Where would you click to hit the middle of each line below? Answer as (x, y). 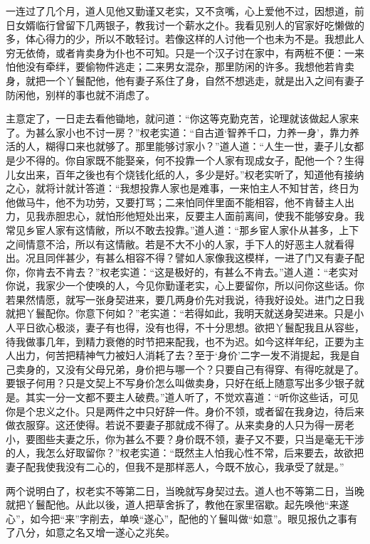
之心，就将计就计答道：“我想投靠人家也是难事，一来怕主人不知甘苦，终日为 (183, 188)
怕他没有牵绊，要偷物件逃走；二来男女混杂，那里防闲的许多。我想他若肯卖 (180, 66)
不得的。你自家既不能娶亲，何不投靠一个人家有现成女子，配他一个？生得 (195, 160)
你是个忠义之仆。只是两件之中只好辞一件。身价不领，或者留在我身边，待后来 (185, 411)
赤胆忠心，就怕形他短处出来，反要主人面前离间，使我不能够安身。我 (205, 216)
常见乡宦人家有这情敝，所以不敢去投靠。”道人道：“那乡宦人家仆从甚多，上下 (183, 229)
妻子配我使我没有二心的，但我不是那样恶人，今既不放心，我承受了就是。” (175, 466)
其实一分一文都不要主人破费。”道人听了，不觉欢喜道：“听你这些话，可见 (192, 397)
